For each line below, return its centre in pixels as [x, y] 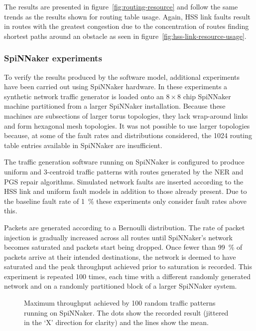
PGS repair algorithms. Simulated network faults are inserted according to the [124, 181]
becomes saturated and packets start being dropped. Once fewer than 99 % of [123, 247]
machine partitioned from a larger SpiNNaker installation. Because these [115, 106]
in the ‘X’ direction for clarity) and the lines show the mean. [116, 322]
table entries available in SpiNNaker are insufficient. [83, 145]
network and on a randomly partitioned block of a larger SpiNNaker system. [121, 286]
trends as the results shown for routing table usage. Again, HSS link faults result [127, 16]
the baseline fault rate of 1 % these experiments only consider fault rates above [126, 201]
